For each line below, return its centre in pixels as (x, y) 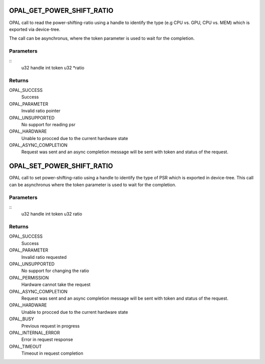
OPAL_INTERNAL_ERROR (34, 333)
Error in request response (47, 339)
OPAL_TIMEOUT (25, 346)
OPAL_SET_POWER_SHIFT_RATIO (61, 166)
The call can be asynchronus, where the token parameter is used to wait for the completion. (102, 38)
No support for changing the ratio (55, 271)
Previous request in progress (51, 326)
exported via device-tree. (35, 29)
